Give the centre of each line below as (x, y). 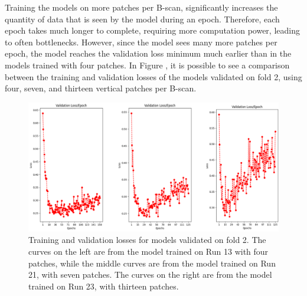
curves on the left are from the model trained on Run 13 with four (148, 251)
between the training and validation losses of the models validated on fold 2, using (153, 76)
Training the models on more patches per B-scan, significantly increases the (141, 7)
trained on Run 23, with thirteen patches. (104, 286)
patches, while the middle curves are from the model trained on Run (152, 263)
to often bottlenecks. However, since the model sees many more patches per (141, 42)
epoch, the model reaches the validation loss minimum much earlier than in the (148, 53)
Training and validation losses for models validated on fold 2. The (147, 240)
